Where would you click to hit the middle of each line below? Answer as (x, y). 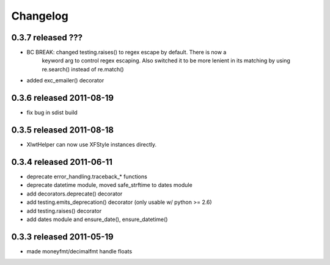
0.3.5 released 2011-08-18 (63, 130)
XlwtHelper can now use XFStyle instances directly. (92, 145)
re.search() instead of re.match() (83, 69)
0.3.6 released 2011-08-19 (63, 98)
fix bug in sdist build (52, 112)
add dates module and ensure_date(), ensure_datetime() (97, 219)
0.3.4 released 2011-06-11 (62, 162)
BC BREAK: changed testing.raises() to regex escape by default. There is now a (127, 53)
